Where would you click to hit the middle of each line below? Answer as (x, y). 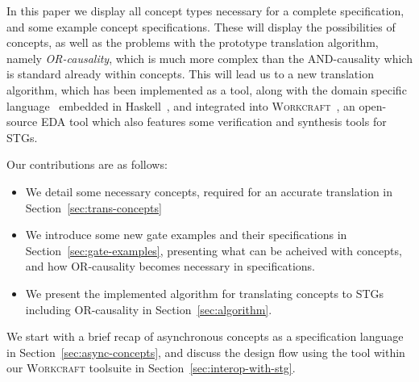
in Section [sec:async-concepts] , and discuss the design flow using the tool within (206, 352)
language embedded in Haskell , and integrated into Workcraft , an (181, 105)
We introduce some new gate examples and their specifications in (186, 235)
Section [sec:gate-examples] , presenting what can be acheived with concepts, (214, 250)
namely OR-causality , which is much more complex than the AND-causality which (209, 58)
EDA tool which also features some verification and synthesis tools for (214, 122)
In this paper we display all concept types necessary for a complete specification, (205, 10)
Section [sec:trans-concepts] (93, 207)
